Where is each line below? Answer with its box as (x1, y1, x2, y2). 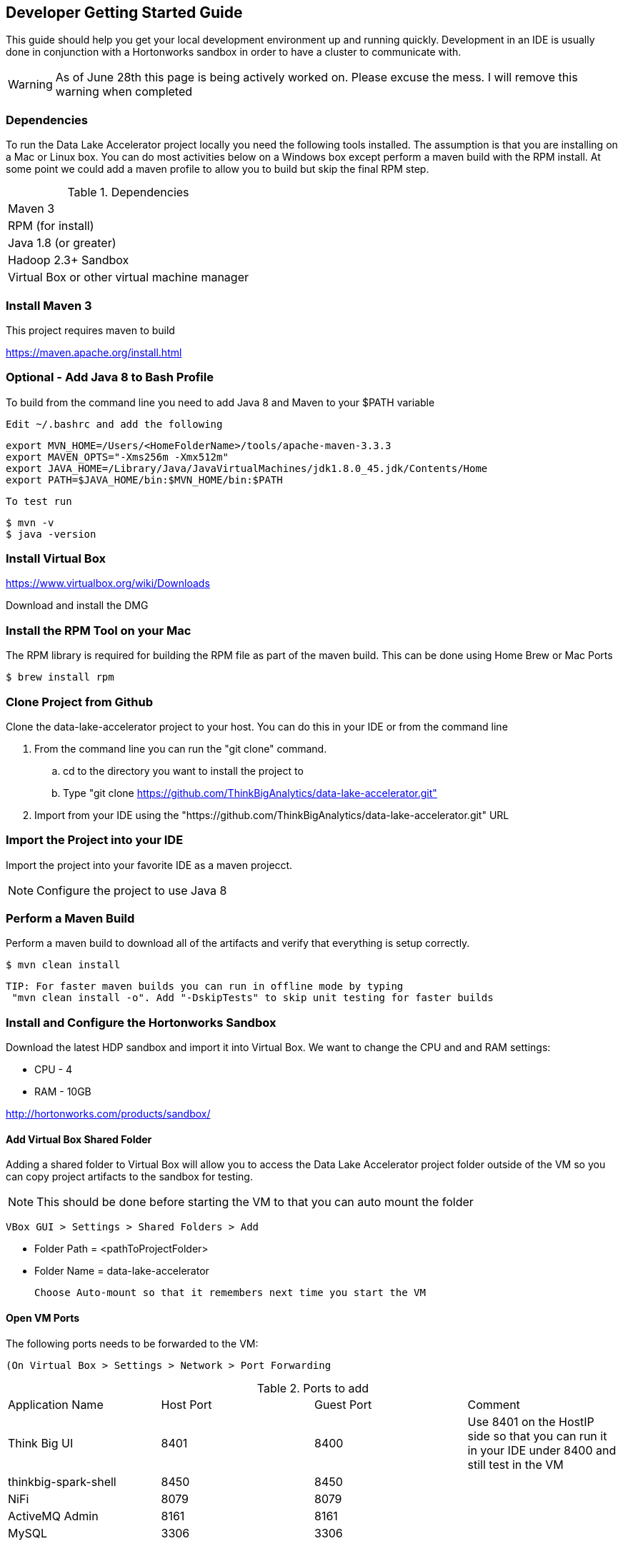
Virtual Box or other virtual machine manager (8, 270, 249, 285)
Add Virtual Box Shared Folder (6, 1133, 152, 1145)
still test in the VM (467, 1457, 564, 1472)
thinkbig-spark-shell (8, 1474, 116, 1489)
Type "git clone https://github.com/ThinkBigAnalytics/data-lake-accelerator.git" (63, 786, 437, 799)
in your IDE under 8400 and (467, 1442, 617, 1457)
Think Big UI (8, 1435, 74, 1450)
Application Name (8, 1397, 104, 1412)
